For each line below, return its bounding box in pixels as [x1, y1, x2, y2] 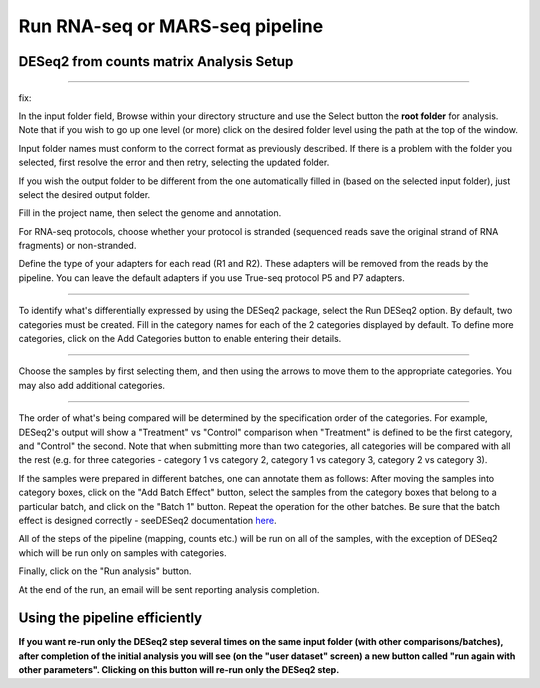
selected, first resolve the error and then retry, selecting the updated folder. [18, 156, 330, 169]
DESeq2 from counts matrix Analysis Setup [18, 53, 294, 70]
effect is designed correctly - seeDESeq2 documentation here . [18, 514, 277, 526]
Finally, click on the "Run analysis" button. [18, 565, 192, 577]
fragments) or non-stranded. [18, 240, 137, 252]
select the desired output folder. [18, 188, 151, 200]
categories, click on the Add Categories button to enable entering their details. [18, 333, 342, 345]
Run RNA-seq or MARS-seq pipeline [18, 15, 324, 37]
